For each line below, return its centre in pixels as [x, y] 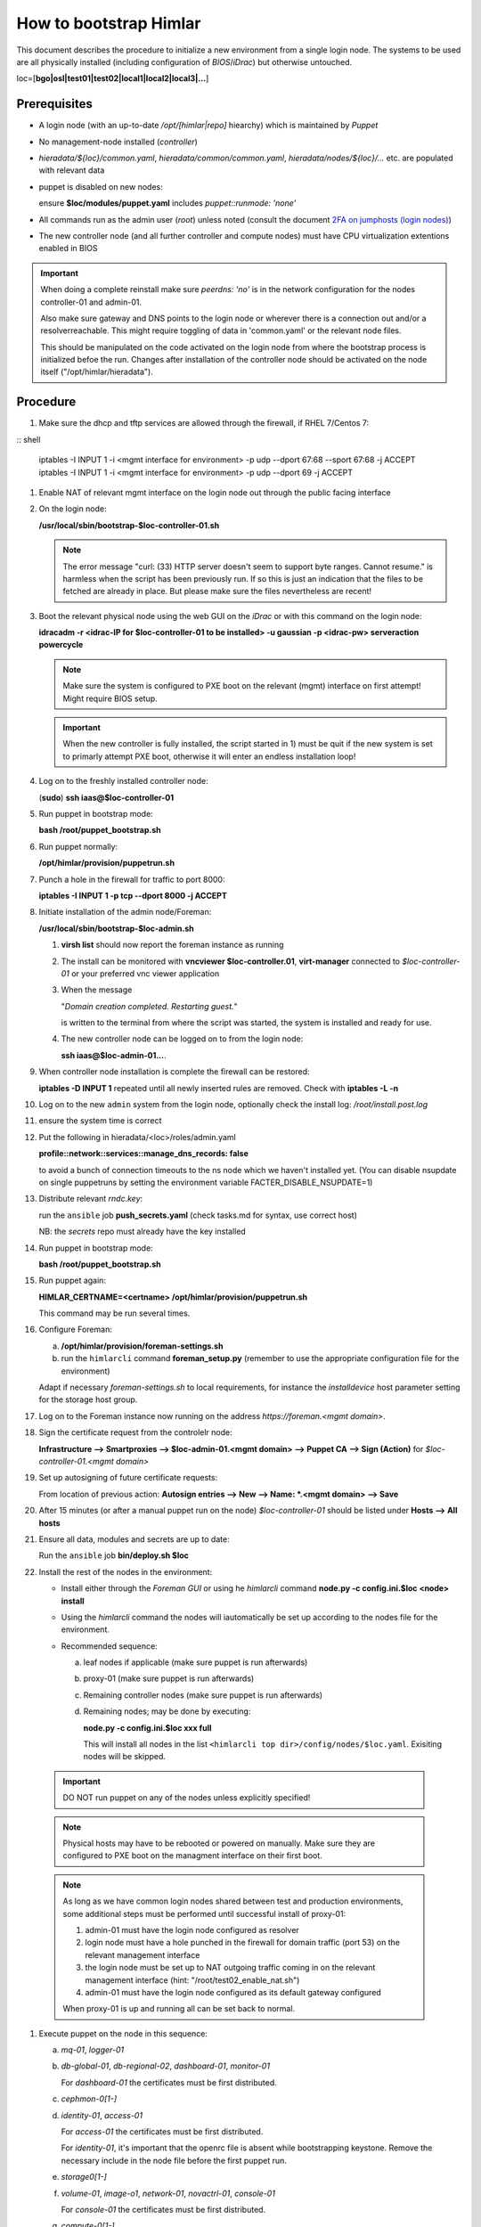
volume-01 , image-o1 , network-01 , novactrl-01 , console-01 [168, 2193]
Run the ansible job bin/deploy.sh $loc [114, 1555]
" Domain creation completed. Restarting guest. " [149, 1006]
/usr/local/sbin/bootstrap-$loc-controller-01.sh [129, 525]
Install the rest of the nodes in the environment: [126, 1571]
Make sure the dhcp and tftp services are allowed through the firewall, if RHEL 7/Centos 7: [204, 423]
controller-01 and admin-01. [91, 302]
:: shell [29, 439]
